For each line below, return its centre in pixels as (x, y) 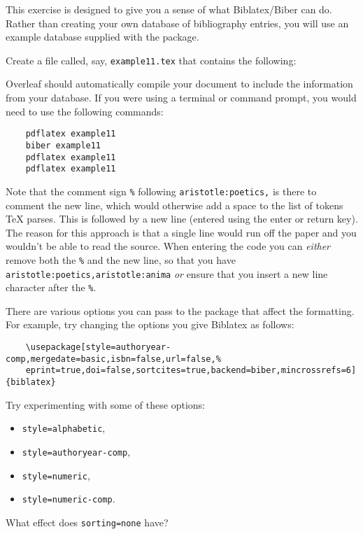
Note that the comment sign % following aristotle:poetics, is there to (161, 191)
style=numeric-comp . (69, 499)
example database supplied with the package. (102, 37)
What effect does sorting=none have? (87, 522)
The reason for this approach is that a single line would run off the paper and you (181, 232)
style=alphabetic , (64, 428)
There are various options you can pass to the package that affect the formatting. (180, 310)
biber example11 (63, 145)
